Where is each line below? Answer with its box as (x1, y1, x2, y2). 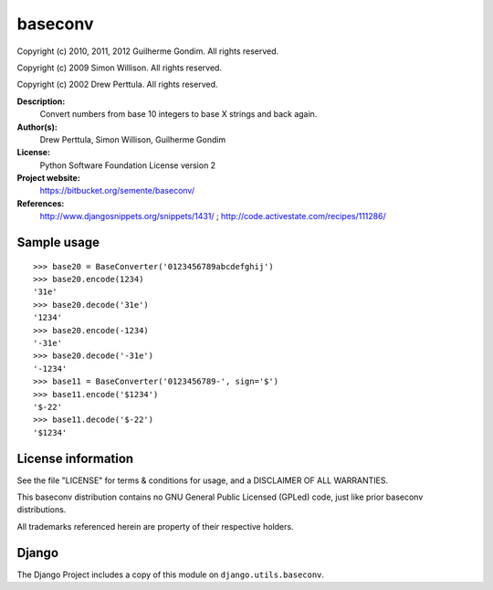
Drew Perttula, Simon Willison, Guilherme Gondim (39, 133, 226, 145)
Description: (16, 96, 66, 107)
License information (16, 450, 134, 466)
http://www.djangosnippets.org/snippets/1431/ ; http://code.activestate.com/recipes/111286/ (39, 211, 387, 222)
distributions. (16, 504, 67, 515)
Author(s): (16, 121, 58, 132)
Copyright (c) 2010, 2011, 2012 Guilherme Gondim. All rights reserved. (16, 46, 279, 57)
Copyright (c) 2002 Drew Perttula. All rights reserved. (16, 79, 218, 90)
